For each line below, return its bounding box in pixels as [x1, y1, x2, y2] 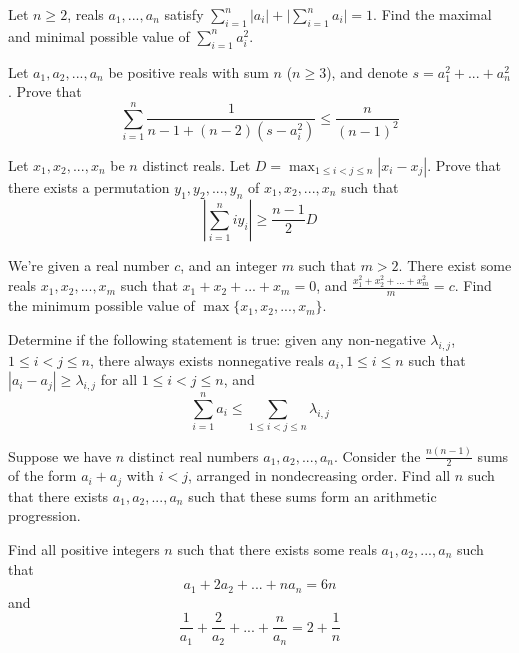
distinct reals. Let [142, 155, 251, 176]
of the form [8, 465, 77, 486]
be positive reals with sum [108, 61, 269, 82]
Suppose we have [8, 445, 112, 466]
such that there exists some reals [177, 539, 377, 559]
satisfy [164, 4, 204, 24]
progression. [8, 505, 81, 526]
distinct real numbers [128, 445, 259, 466]
